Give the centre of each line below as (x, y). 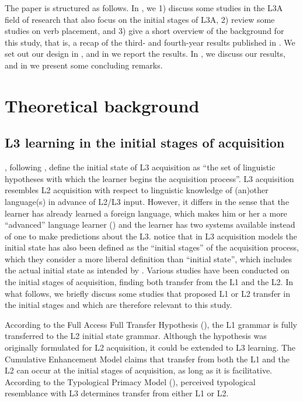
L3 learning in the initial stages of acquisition (145, 143)
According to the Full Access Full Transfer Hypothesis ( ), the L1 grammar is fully (151, 324)
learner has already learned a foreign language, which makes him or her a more (146, 213)
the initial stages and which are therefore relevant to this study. (119, 305)
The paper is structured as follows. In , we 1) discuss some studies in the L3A (144, 8)
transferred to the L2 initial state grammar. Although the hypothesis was (136, 336)
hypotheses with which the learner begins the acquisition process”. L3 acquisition (149, 178)
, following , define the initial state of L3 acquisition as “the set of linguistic (140, 167)
